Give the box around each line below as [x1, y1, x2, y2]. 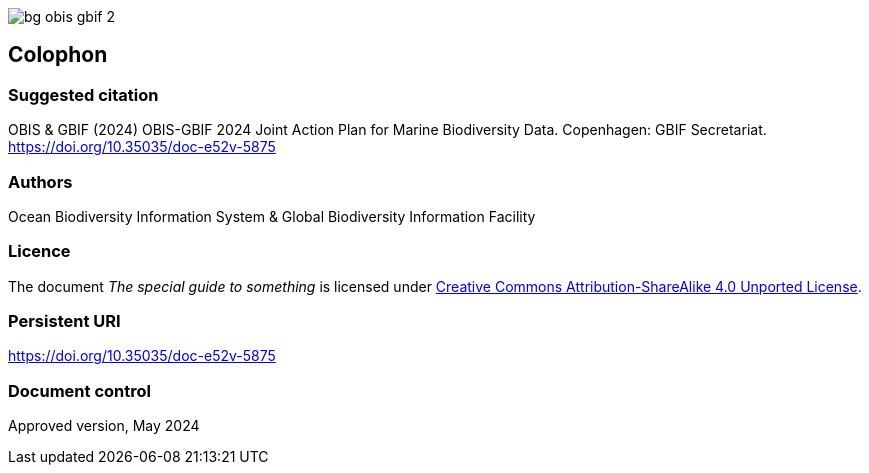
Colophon [8, 42, 108, 68]
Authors [8, 171, 73, 192]
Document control [8, 380, 151, 401]
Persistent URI [8, 311, 121, 332]
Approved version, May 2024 [8, 417, 200, 435]
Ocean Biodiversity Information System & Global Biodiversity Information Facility [8, 207, 536, 225]
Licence [8, 241, 71, 262]
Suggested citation [8, 84, 159, 105]
